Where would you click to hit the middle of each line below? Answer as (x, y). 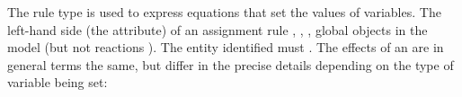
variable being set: (58, 82)
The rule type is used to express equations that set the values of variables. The (224, 11)
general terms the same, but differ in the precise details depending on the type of (231, 64)
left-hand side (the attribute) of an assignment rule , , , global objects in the (218, 29)
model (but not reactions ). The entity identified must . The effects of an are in (226, 47)
